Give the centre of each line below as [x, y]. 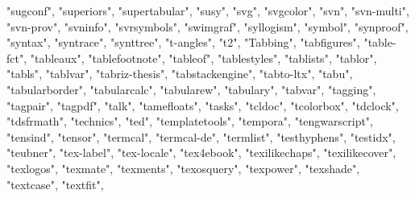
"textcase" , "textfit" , [55, 184]
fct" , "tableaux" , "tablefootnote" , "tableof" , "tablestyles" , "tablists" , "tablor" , [192, 58]
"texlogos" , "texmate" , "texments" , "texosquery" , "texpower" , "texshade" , [183, 168]
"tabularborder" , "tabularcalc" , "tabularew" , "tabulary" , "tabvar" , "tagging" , [191, 89]
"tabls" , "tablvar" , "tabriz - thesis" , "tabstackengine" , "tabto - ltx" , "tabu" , [180, 74]
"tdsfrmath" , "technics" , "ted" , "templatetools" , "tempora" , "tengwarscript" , [190, 121]
